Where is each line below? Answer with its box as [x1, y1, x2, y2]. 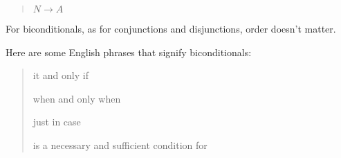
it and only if [33, 68, 89, 82]
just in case [33, 114, 81, 129]
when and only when [33, 91, 121, 105]
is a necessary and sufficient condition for [33, 137, 208, 152]
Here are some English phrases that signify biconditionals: [6, 44, 252, 59]
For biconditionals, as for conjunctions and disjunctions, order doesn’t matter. [6, 21, 336, 35]
